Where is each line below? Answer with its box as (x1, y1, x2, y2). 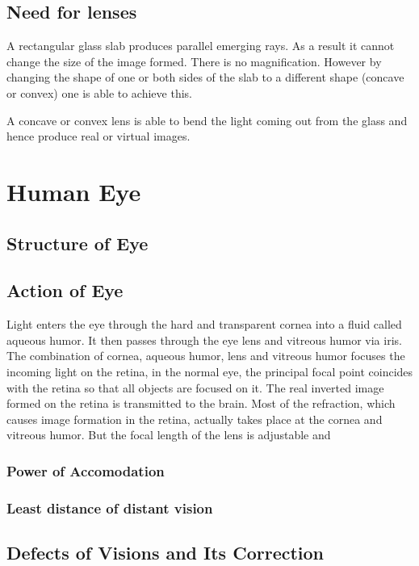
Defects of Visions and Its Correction (6, 539, 325, 564)
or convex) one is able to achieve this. (6, 84, 192, 101)
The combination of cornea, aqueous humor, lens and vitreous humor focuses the (6, 347, 405, 364)
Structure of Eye (6, 230, 149, 255)
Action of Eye (6, 278, 124, 303)
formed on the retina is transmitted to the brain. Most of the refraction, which (6, 395, 396, 412)
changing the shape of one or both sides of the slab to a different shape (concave (6, 69, 404, 86)
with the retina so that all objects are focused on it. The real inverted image (6, 379, 384, 396)
